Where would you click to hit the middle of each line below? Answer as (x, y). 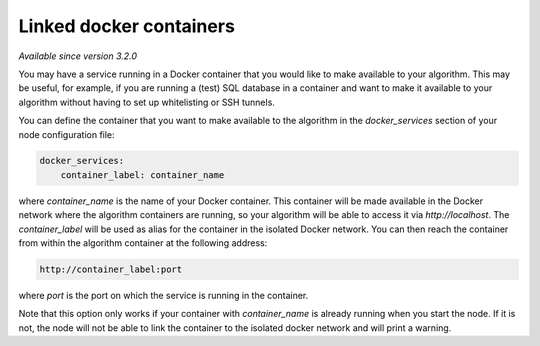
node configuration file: (66, 134)
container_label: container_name (142, 174)
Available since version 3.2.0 (78, 56)
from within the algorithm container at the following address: (143, 243)
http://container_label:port (111, 269)
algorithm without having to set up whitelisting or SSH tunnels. (146, 102)
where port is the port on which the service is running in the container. (163, 295)
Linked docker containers (126, 26)
